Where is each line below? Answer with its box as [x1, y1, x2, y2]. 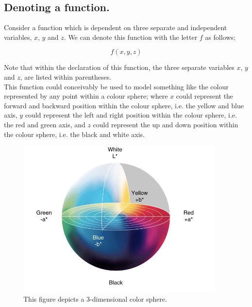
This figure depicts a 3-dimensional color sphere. [23, 293, 167, 304]
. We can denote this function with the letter [64, 32, 198, 42]
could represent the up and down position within [93, 119, 238, 129]
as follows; [205, 32, 235, 42]
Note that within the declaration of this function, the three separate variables [4, 62, 235, 72]
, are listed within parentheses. [20, 71, 112, 82]
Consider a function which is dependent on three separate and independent [4, 22, 227, 33]
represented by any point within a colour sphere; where [4, 91, 168, 101]
